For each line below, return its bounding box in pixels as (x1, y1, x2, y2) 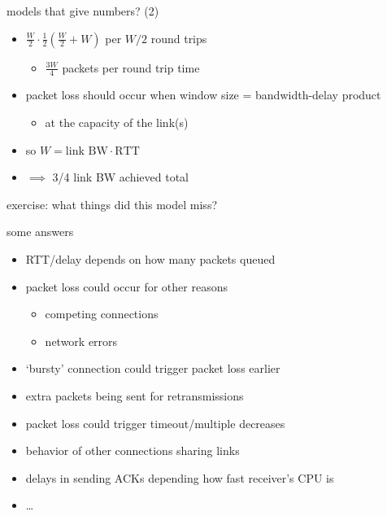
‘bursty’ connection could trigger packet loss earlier (25, 360, 280, 377)
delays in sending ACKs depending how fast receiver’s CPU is (25, 469, 334, 486)
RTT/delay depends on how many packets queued (25, 250, 276, 267)
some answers (7, 223, 74, 240)
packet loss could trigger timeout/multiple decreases (25, 414, 285, 431)
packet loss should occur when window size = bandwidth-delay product (25, 86, 381, 103)
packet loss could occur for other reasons (25, 278, 228, 295)
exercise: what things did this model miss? (7, 195, 218, 212)
